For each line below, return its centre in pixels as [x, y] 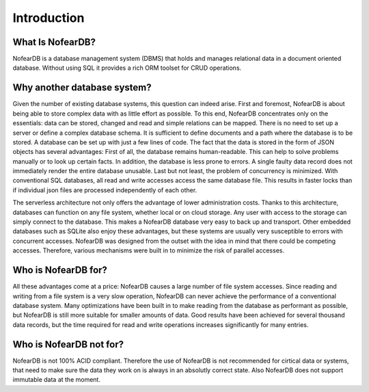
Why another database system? [82, 88]
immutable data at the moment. [56, 380]
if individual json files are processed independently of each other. [105, 190]
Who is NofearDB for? [60, 270]
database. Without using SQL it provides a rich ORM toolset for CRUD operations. [127, 68]
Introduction [49, 18]
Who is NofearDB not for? [68, 344]
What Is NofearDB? [54, 42]
